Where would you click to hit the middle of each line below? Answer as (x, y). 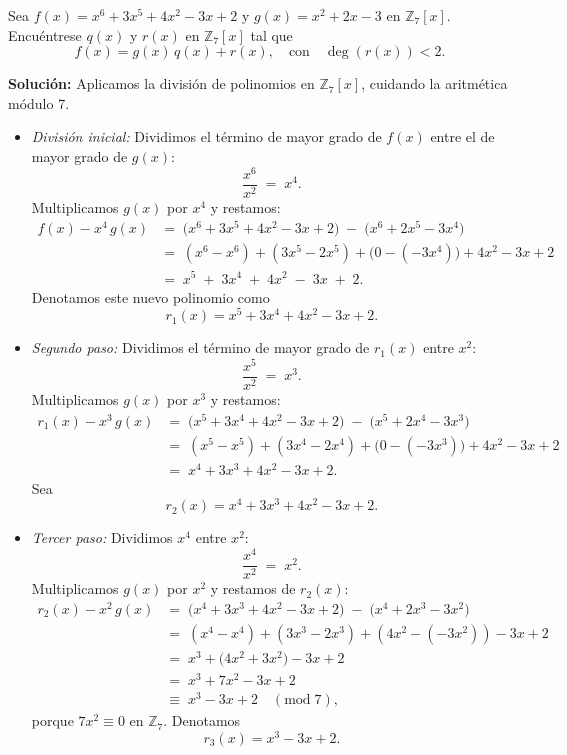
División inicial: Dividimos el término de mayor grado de (206, 136)
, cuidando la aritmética (434, 83)
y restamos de (253, 588)
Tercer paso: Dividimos (102, 537)
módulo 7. (39, 102)
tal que (271, 34)
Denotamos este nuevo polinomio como (150, 296)
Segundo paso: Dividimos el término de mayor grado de (200, 347)
